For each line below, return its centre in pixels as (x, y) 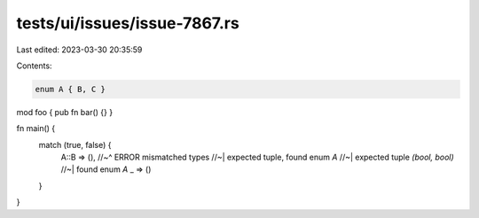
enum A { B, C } (71, 89)
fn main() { (36, 128)
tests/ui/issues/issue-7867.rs (128, 23)
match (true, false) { (75, 144)
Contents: (34, 66)
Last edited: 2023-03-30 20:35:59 (79, 50)
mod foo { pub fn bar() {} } (65, 112)
